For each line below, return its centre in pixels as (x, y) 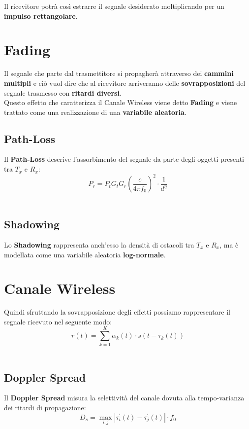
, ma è (229, 244)
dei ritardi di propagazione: (45, 407)
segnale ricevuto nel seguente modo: (58, 321)
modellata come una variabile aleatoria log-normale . (85, 254)
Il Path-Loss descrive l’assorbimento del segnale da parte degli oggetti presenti (124, 159)
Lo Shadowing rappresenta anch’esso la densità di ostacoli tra (99, 244)
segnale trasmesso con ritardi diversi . (63, 92)
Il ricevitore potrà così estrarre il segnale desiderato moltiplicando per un (114, 6)
